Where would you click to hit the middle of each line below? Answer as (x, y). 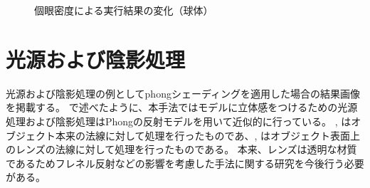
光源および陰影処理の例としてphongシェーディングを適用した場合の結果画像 (183, 93)
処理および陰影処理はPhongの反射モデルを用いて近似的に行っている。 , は (179, 121)
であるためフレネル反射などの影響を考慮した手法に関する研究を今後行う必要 (185, 163)
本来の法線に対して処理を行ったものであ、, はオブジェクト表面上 (207, 135)
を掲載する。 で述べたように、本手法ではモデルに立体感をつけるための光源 (182, 107)
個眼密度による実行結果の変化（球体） (124, 10)
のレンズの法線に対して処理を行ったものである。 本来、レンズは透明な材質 (181, 149)
